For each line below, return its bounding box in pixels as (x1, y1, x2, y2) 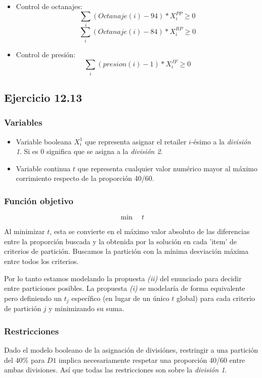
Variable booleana (16, 136, 72, 146)
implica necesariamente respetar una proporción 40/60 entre (59, 354, 245, 365)
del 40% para (4, 354, 45, 365)
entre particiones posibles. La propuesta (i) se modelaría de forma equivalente (4, 283, 245, 293)
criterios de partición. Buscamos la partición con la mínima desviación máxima (4, 246, 249, 256)
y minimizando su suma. (49, 303, 124, 314)
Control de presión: (16, 49, 76, 60)
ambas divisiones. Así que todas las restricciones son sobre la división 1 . (4, 364, 227, 375)
